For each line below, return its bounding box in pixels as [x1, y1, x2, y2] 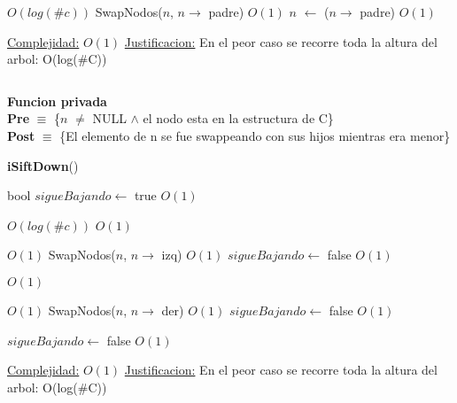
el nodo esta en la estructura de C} [143, 109, 334, 128]
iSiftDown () [7, 156, 79, 174]
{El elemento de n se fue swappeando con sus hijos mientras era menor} [59, 126, 451, 144]
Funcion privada [7, 91, 107, 110]
